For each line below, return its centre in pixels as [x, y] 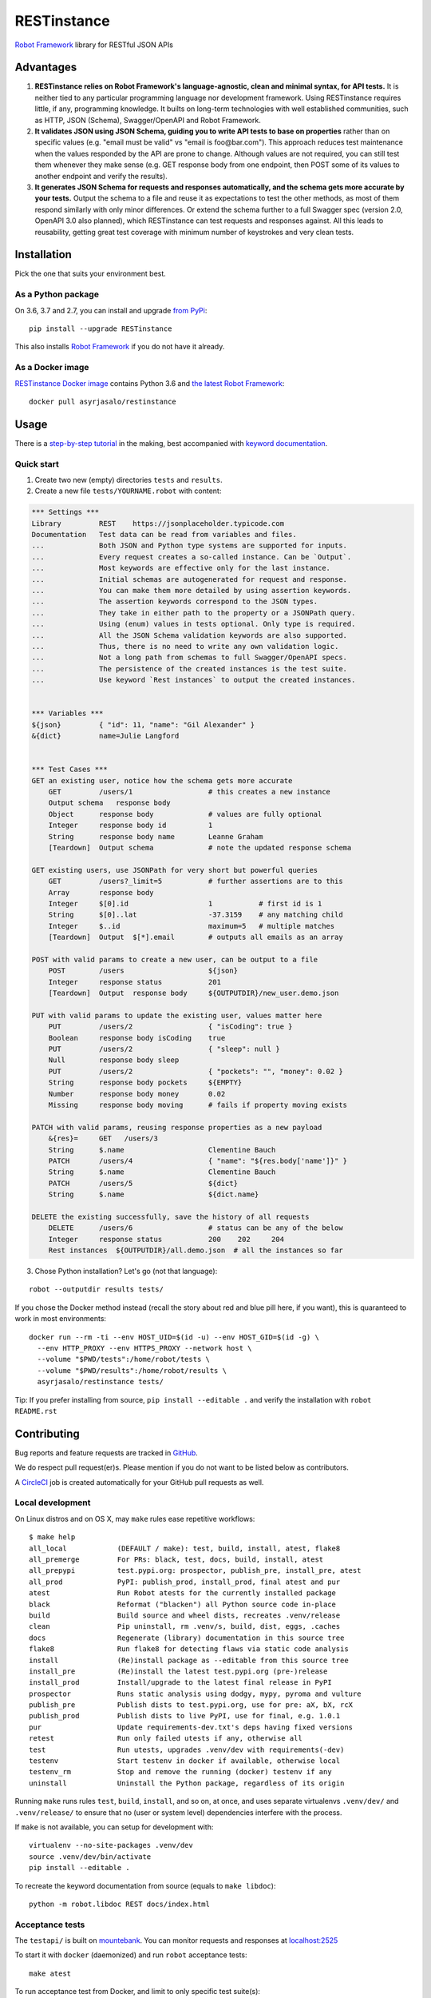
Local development [53, 1502]
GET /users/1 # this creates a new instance [190, 792]
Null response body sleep [114, 1060]
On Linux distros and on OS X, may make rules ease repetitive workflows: [135, 1518]
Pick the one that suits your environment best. [91, 274]
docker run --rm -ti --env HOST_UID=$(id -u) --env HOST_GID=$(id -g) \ [174, 1337]
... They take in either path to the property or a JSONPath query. [194, 613]
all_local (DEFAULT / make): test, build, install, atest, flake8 [185, 1548]
